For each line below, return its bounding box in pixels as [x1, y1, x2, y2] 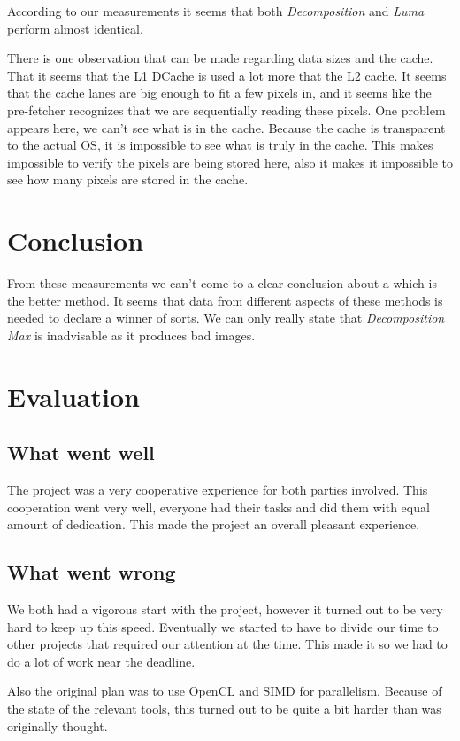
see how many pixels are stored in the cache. [7, 170, 249, 189]
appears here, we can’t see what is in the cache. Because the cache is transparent [7, 118, 446, 136]
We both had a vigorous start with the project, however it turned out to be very [7, 600, 443, 618]
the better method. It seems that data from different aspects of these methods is [7, 291, 443, 309]
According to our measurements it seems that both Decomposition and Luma [7, 2, 425, 19]
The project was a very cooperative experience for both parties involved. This [7, 480, 428, 499]
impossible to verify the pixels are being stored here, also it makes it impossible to [7, 152, 453, 171]
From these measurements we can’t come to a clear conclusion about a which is [7, 274, 437, 292]
